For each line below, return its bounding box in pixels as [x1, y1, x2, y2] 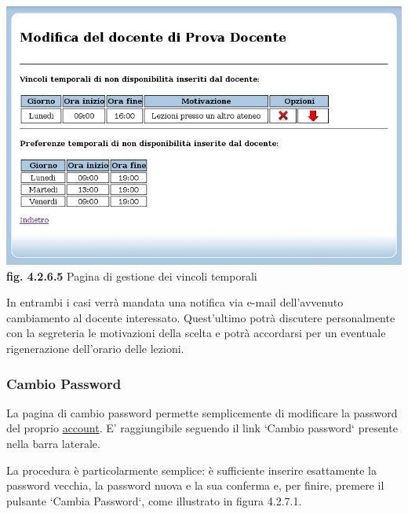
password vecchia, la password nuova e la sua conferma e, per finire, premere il [6, 477, 384, 494]
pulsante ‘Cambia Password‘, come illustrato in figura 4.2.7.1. [6, 492, 302, 508]
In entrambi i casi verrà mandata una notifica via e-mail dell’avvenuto [6, 294, 344, 310]
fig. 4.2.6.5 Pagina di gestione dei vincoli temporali [6, 267, 257, 284]
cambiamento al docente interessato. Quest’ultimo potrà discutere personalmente [6, 309, 395, 325]
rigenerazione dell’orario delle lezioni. [6, 340, 184, 357]
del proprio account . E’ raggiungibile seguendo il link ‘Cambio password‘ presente [6, 420, 398, 436]
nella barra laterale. [6, 435, 100, 452]
